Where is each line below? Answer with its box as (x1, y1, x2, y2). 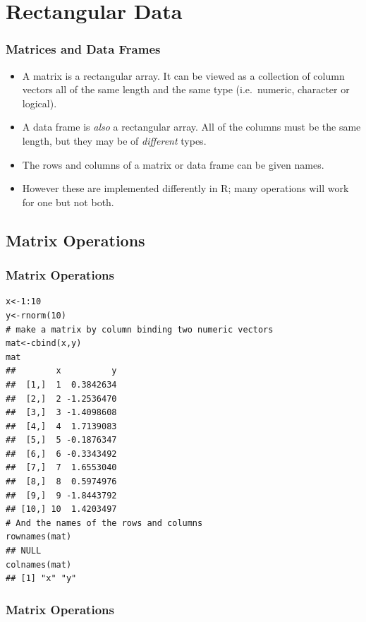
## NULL (6, 546, 42, 556)
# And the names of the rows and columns (6, 518, 203, 528)
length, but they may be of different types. (22, 133, 207, 148)
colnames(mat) (6, 559, 72, 570)
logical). (22, 95, 57, 110)
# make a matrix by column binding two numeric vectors (6, 324, 274, 335)
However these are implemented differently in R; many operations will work (22, 181, 349, 196)
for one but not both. (22, 194, 114, 209)
